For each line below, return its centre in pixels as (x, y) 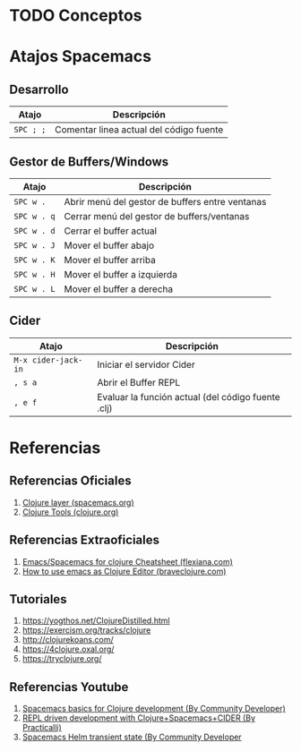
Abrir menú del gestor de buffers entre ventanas (165, 202)
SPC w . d (34, 230)
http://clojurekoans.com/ (68, 640)
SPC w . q (34, 216)
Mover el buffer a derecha (118, 289)
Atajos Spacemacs (81, 57)
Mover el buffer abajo (109, 245)
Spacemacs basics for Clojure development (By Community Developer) (154, 709)
